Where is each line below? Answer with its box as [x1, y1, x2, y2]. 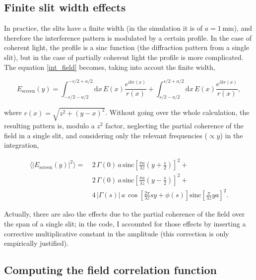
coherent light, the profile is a [4, 42, 94, 53]
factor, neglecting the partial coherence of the [105, 120, 244, 131]
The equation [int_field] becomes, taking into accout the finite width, [4, 61, 215, 72]
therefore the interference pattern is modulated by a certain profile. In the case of [4, 32, 252, 43]
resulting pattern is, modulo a [4, 120, 95, 131]
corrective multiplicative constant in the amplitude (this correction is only [4, 228, 229, 238]
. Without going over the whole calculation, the [105, 107, 250, 117]
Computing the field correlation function [4, 262, 217, 278]
